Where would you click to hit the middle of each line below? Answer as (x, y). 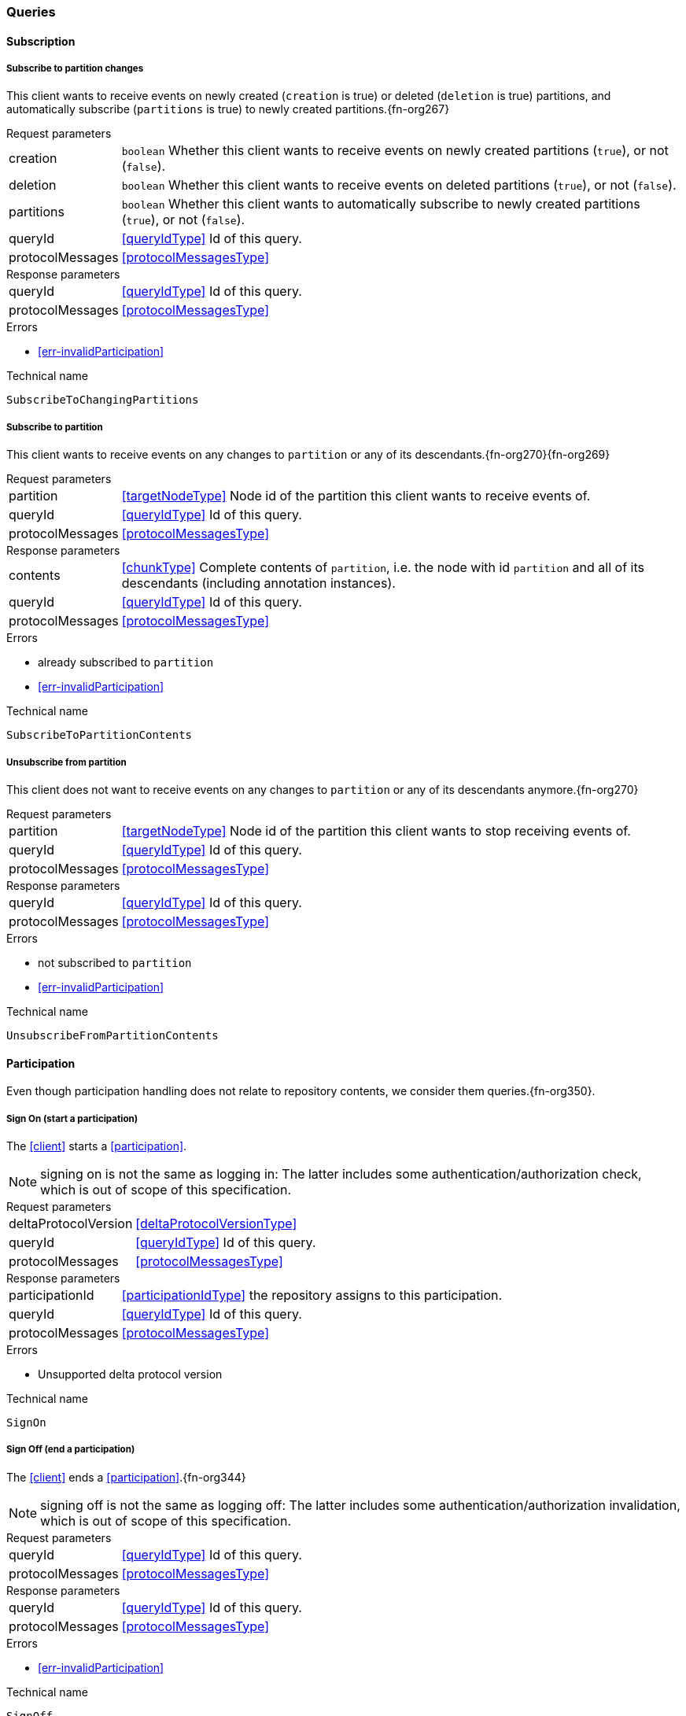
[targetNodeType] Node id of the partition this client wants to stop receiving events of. (376, 830)
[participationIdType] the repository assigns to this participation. (312, 1295)
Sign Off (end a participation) (71, 1450)
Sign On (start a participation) (72, 1118)
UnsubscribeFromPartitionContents (112, 1035)
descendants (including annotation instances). (258, 583)
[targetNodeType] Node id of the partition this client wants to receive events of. (356, 496)
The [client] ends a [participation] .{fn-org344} (126, 1477)
